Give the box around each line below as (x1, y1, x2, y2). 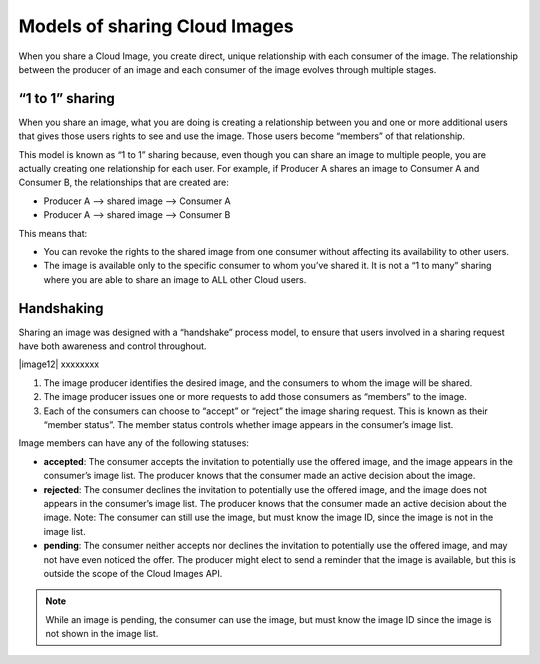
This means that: (18, 227, 88, 239)
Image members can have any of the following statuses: (18, 437, 250, 449)
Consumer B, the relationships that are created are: (18, 176, 229, 189)
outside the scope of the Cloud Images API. (43, 567, 223, 579)
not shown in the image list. (45, 628, 159, 640)
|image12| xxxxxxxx (18, 358, 100, 370)
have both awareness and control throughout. (18, 340, 207, 352)
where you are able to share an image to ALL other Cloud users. (43, 273, 307, 285)
